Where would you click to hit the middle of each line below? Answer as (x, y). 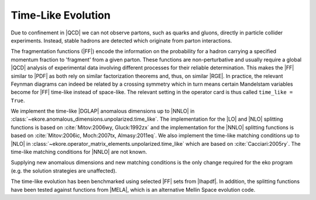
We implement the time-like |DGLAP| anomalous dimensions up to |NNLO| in (103, 111)
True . (18, 100)
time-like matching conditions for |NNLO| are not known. (79, 152)
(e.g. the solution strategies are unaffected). (64, 171)
